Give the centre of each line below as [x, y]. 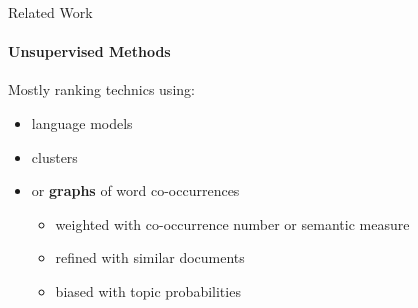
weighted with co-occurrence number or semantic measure [232, 223]
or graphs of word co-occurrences [135, 190]
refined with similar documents [150, 257]
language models [82, 122]
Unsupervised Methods [89, 51]
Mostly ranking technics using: [101, 89]
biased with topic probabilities [148, 290]
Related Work [50, 12]
